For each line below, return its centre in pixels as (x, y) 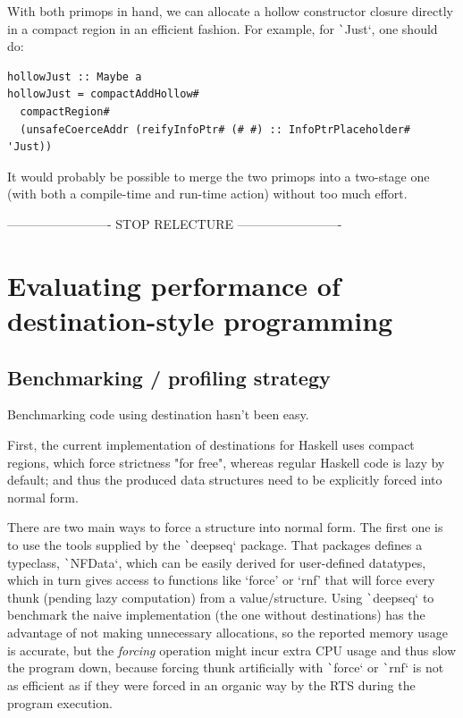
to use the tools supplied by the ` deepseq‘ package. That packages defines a (215, 544)
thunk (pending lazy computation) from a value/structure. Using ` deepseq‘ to (221, 597)
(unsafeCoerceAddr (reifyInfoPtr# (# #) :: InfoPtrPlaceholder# (215, 129)
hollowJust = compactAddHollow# (103, 94)
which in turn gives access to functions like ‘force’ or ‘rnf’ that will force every (221, 580)
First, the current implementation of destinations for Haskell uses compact (211, 444)
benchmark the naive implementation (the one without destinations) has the (216, 615)
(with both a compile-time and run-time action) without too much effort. (207, 194)
